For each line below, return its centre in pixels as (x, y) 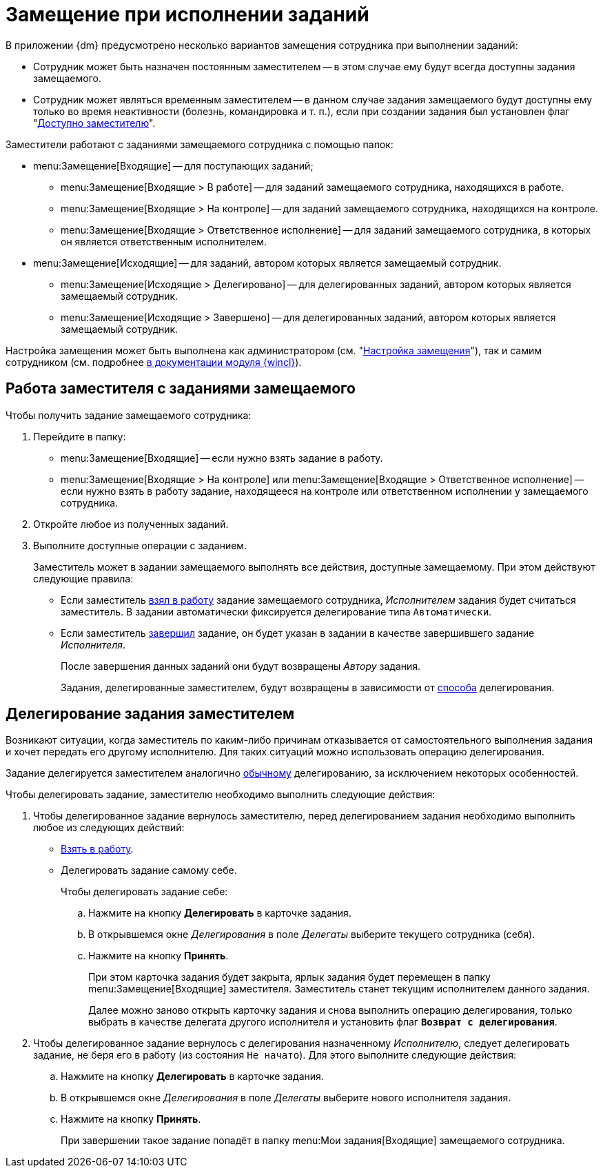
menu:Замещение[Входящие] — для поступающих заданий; (173, 165)
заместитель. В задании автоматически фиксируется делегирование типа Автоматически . (276, 611)
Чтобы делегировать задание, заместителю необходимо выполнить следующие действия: (221, 795)
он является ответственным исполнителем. (164, 241)
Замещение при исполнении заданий (187, 14)
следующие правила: (83, 578)
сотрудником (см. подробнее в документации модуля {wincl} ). (154, 362)
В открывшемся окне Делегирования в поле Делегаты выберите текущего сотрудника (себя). (312, 935)
